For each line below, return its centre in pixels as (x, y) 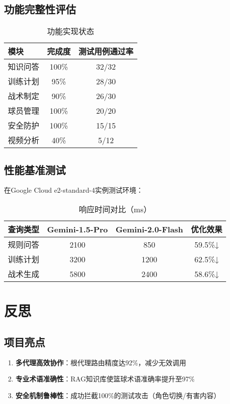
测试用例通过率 (106, 51)
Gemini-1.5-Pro (77, 229)
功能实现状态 (71, 31)
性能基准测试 (35, 169)
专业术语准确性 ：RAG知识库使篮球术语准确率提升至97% (105, 379)
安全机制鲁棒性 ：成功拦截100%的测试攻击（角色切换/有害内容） (118, 395)
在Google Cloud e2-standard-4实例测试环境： (74, 190)
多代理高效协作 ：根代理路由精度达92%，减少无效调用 (101, 362)
